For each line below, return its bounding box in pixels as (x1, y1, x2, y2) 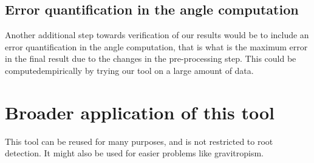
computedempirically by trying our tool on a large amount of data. (5, 64, 254, 76)
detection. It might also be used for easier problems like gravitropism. (5, 147, 264, 159)
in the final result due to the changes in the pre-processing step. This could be (5, 52, 296, 65)
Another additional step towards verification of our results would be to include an (5, 28, 309, 41)
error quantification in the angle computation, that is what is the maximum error (5, 40, 308, 53)
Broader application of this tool (5, 99, 275, 124)
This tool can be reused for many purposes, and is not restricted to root (5, 135, 273, 147)
